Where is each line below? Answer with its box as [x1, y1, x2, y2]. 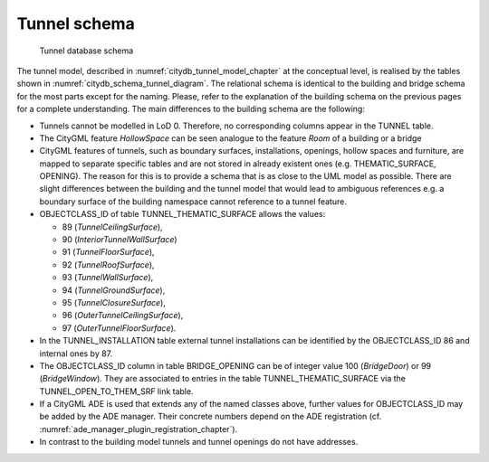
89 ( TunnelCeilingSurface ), [62, 222, 163, 232]
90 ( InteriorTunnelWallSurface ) [62, 234, 177, 245]
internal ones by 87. [39, 348, 113, 359]
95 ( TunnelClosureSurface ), [62, 297, 167, 307]
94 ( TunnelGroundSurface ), [62, 285, 166, 296]
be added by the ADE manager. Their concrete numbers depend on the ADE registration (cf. [39, 411, 382, 422]
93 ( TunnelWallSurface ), [62, 272, 154, 283]
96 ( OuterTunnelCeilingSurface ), [62, 310, 184, 321]
